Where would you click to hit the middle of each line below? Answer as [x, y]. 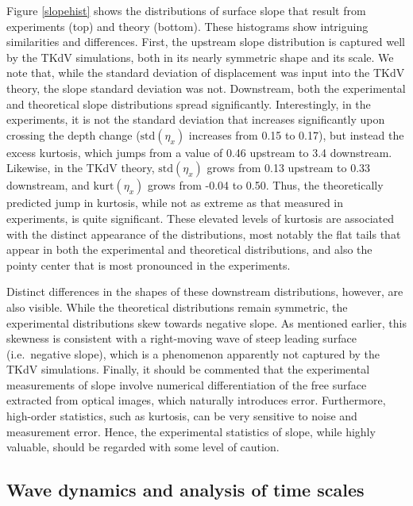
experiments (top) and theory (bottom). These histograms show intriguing [187, 26]
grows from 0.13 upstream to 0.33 [289, 168]
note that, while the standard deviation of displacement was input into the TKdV [206, 73]
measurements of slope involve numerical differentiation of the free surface [187, 384]
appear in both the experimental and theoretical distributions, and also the [189, 249]
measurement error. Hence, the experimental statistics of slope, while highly [191, 431]
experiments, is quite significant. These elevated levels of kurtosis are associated [201, 218]
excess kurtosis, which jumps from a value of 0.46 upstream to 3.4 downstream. [199, 152]
